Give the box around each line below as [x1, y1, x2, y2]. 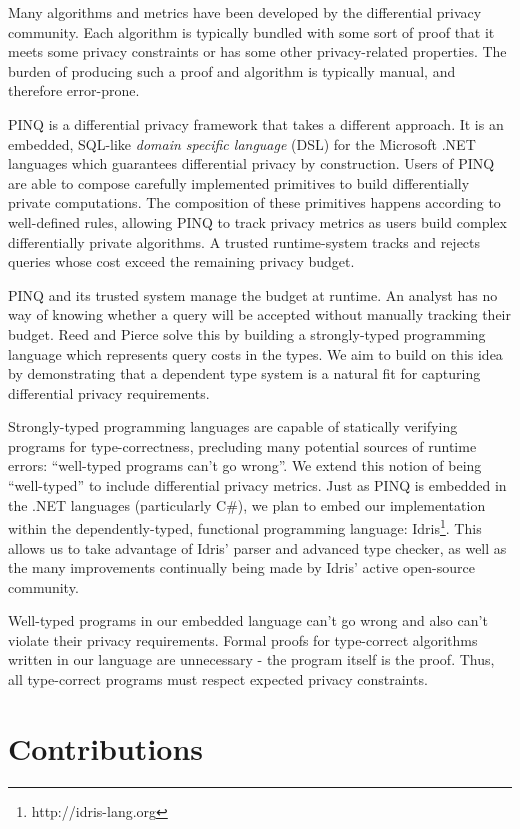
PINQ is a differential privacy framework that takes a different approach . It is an [8, 113, 504, 134]
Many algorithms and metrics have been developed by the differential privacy [8, 2, 482, 22]
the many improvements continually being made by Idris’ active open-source [8, 557, 475, 578]
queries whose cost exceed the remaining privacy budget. [8, 251, 355, 272]
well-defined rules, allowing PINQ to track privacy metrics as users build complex [8, 211, 507, 232]
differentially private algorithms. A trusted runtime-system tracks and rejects [8, 231, 481, 252]
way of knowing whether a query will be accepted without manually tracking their [8, 304, 512, 325]
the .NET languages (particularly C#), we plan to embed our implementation [8, 494, 486, 515]
